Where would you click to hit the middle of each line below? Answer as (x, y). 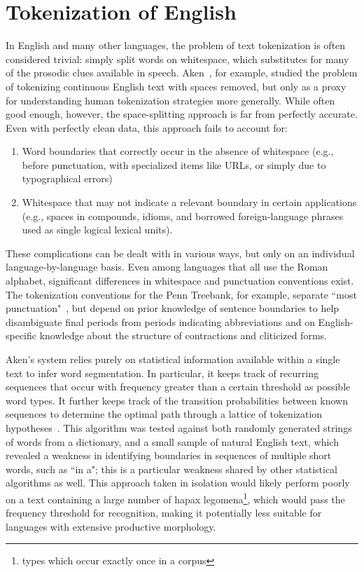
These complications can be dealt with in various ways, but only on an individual (180, 253)
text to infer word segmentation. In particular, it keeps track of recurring (162, 373)
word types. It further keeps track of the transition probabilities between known (177, 400)
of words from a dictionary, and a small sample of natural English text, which (172, 441)
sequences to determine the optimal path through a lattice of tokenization (164, 414)
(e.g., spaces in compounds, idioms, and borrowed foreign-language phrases (183, 216)
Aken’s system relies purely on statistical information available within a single (173, 359)
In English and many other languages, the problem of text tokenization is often (176, 45)
